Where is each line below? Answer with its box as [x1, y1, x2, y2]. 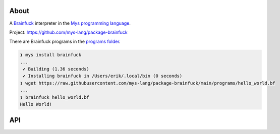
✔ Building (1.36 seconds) [23, 66, 89, 72]
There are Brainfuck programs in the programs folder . [9, 38, 121, 45]
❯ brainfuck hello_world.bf [20, 94, 89, 100]
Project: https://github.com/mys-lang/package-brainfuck [9, 29, 128, 35]
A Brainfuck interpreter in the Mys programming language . [9, 20, 131, 26]
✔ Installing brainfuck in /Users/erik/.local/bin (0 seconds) [23, 73, 183, 79]
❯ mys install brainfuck [20, 52, 82, 58]
